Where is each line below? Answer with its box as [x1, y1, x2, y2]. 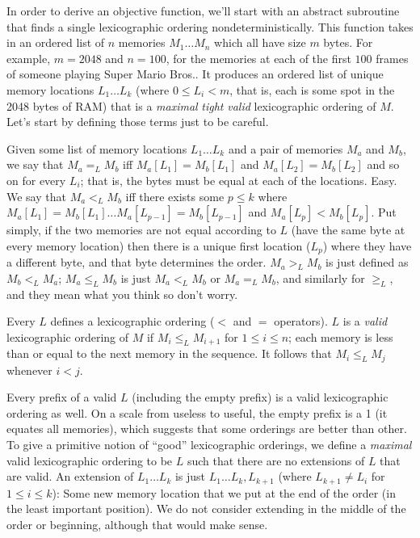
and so [367, 156, 400, 173]
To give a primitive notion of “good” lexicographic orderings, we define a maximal [6, 436, 412, 453]
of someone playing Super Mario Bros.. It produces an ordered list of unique [6, 65, 384, 82]
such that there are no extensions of [187, 452, 365, 469]
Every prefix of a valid [6, 389, 117, 406]
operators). [274, 313, 328, 330]
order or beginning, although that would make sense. [6, 515, 268, 532]
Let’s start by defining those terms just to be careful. [6, 113, 269, 130]
